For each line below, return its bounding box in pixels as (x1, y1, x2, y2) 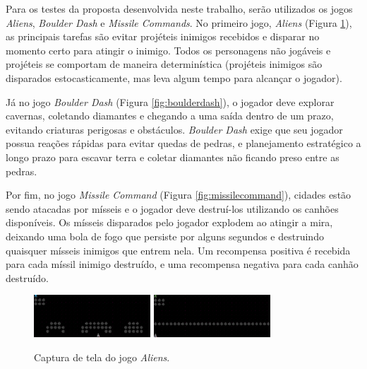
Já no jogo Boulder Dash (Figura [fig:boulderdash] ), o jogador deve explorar (6, 94, 335, 109)
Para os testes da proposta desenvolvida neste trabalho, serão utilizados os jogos (6, 1, 353, 16)
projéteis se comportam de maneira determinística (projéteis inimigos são (6, 57, 323, 71)
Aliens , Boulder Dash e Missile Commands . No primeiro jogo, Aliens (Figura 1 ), (6, 15, 352, 30)
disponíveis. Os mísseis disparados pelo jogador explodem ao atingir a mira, (6, 215, 333, 230)
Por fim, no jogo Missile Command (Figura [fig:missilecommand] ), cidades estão (6, 187, 351, 202)
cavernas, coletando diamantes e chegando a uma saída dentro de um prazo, (6, 108, 334, 123)
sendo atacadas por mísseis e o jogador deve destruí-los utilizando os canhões (6, 201, 339, 216)
